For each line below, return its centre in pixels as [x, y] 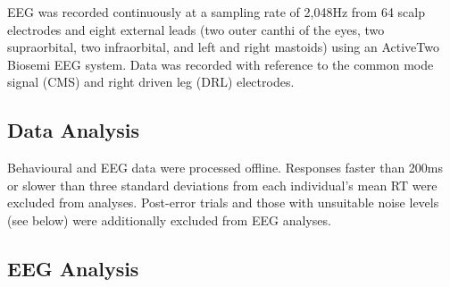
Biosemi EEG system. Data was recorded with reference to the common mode [221, 64]
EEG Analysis [73, 268]
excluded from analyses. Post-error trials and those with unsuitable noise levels [223, 203]
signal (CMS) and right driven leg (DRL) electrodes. [151, 82]
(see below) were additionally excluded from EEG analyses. [169, 219]
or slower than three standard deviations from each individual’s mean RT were [222, 185]
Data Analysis [74, 130]
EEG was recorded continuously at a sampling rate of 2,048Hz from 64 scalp [216, 12]
